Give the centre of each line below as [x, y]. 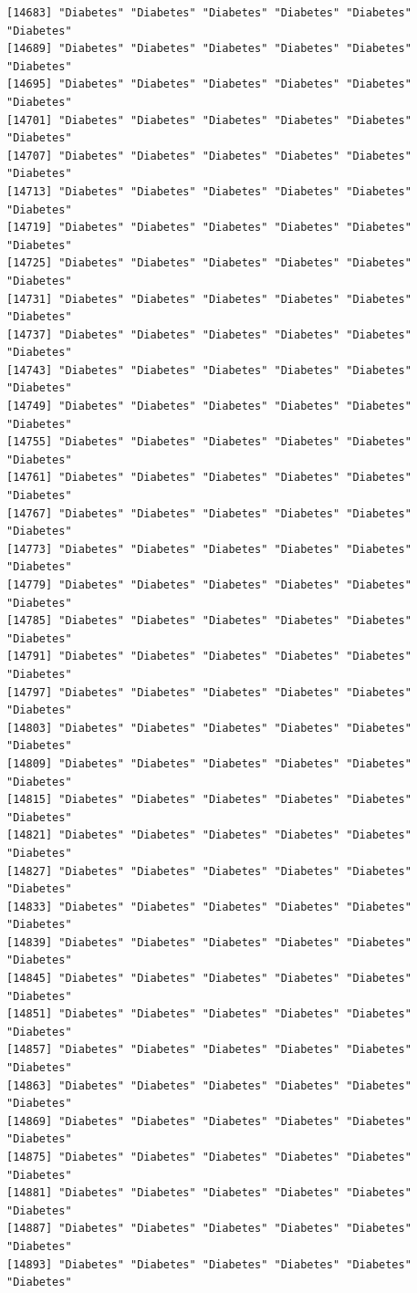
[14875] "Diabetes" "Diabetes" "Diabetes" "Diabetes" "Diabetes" [209, 1157]
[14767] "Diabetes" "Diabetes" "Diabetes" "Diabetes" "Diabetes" [209, 513]
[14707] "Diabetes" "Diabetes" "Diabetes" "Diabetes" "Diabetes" [209, 156]
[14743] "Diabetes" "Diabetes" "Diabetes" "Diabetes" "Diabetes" [209, 370]
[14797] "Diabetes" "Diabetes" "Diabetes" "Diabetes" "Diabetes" [209, 692]
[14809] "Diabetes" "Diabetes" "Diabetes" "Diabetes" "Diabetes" [209, 763]
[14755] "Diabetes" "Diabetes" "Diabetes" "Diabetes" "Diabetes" [209, 442]
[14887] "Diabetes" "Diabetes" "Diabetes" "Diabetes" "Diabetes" [209, 1229]
